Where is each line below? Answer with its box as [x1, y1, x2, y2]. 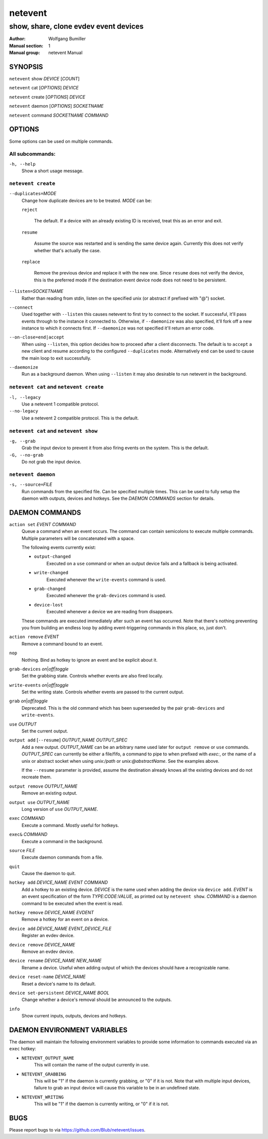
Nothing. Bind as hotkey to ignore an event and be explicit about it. [21, 657, 158, 663]
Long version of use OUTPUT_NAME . [21, 806, 99, 812]
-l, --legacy [9, 395, 41, 400]
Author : [9, 36, 26, 42]
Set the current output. [21, 728, 68, 734]
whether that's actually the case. [34, 247, 101, 253]
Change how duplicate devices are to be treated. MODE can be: [21, 198, 152, 203]
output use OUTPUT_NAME [9, 799, 70, 805]
